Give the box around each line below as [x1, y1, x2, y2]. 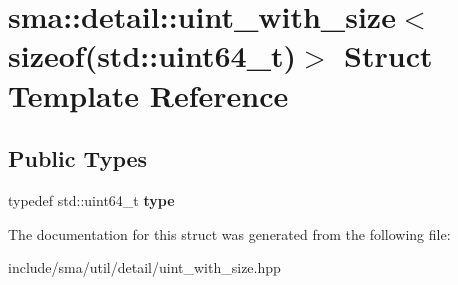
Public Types [8, 143, 148, 174]
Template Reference [8, 74, 289, 115]
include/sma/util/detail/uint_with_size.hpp [8, 257, 281, 278]
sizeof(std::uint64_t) [8, 35, 297, 76]
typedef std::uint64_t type [8, 189, 175, 210]
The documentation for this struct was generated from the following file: [8, 223, 451, 244]
